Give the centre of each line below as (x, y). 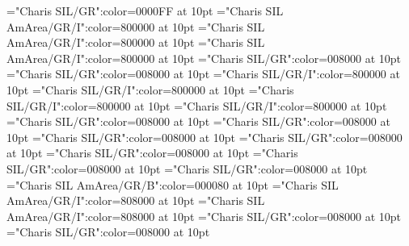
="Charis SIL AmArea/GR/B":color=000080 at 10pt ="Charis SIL (173, 184)
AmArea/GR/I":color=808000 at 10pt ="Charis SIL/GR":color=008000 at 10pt (204, 216)
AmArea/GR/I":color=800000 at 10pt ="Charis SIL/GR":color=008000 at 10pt (204, 58)
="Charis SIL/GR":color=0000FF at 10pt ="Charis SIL (145, 10)
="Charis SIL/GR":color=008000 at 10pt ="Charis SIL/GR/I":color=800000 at (203, 74)
